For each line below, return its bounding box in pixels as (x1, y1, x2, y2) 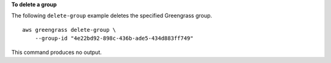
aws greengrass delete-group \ (22, 26, 116, 33)
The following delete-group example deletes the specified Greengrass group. (11, 12, 213, 20)
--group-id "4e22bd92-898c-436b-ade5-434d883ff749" (34, 35, 194, 42)
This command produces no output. (11, 48, 102, 56)
